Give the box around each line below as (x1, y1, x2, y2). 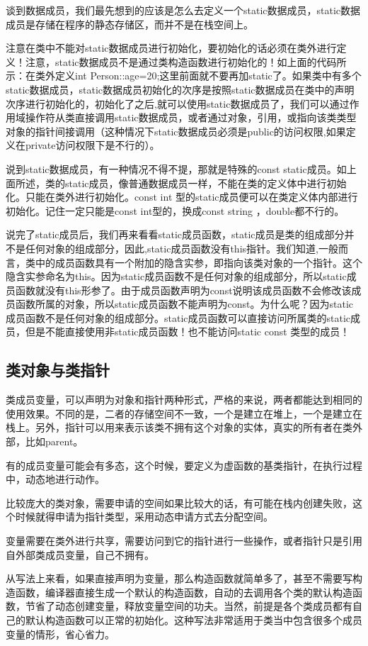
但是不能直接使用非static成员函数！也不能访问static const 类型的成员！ (25, 324, 350, 339)
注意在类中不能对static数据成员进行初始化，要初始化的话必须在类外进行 (6, 40, 337, 55)
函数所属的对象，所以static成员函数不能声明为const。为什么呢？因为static (15, 296, 353, 311)
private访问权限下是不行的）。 (25, 138, 160, 152)
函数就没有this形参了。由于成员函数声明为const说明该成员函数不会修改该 (15, 282, 352, 297)
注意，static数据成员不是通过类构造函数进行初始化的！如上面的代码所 (25, 54, 347, 69)
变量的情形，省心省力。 (6, 626, 115, 641)
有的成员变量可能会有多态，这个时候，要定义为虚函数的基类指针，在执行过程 (6, 457, 362, 472)
